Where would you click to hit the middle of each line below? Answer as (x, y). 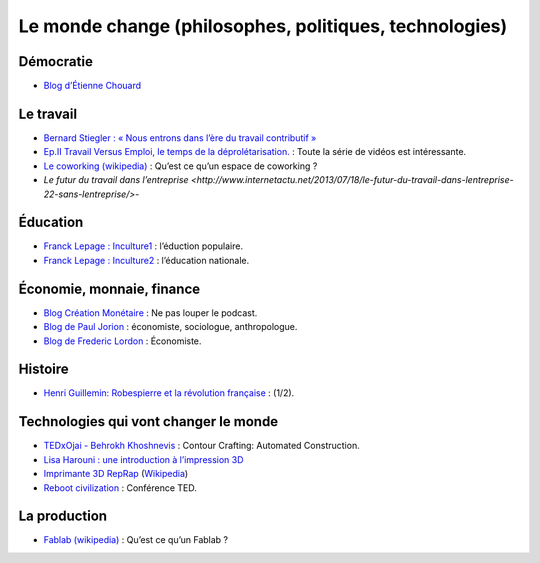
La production (63, 516)
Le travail (48, 113)
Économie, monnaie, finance (109, 288)
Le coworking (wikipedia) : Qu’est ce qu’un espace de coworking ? (180, 166)
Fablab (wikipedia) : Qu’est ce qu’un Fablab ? (136, 540)
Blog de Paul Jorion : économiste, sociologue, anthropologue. (170, 327)
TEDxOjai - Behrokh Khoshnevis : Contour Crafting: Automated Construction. (201, 446)
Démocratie (56, 61)
